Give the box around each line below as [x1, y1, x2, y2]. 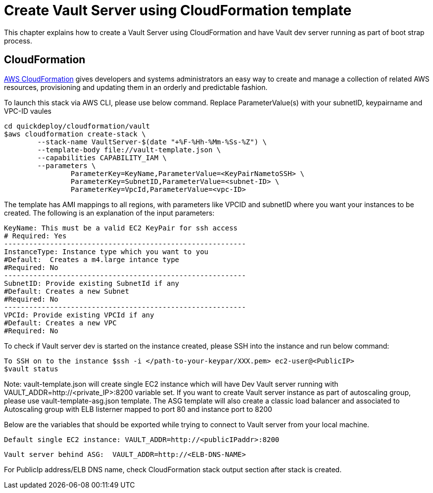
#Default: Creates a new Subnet [4, 287, 129, 295]
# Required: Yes [4, 231, 67, 240]
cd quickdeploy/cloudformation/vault [4, 122, 150, 130]
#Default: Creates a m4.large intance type [4, 255, 180, 264]
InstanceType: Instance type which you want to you [4, 247, 209, 256]
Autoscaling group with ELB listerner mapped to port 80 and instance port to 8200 [4, 404, 272, 413]
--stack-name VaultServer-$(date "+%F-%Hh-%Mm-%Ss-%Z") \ [37, 137, 267, 146]
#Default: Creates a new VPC [4, 318, 117, 327]
